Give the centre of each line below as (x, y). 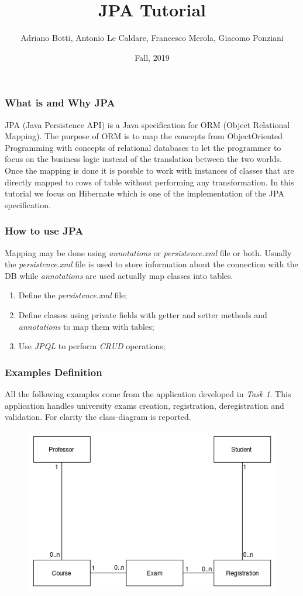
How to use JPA (44, 231)
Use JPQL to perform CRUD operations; (92, 346)
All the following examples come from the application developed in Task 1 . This (148, 393)
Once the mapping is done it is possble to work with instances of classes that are (149, 170)
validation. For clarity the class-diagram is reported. (98, 417)
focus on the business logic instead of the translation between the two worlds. (143, 159)
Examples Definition (54, 372)
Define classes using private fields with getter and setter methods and (143, 314)
